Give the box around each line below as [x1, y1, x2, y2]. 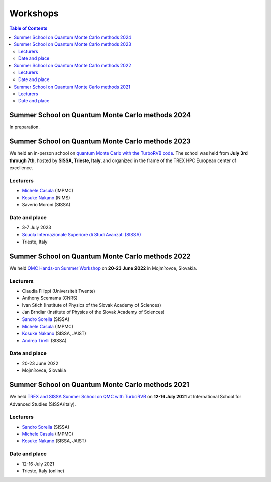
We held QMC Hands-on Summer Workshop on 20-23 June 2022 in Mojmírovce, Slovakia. [9, 265, 198, 271]
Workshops [9, 8, 59, 19]
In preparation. [9, 124, 40, 130]
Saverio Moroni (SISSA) [22, 201, 71, 207]
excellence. [9, 165, 33, 171]
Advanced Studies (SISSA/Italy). [9, 400, 76, 407]
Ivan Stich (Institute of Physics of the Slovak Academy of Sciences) [22, 302, 161, 308]
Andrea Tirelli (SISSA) [22, 337, 67, 343]
